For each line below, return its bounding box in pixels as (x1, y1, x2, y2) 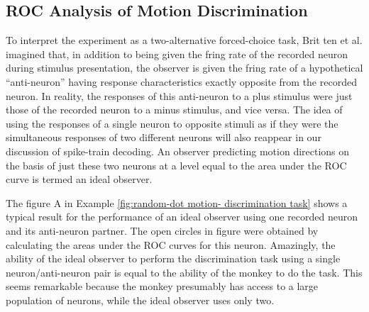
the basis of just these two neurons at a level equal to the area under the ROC (6, 157, 347, 172)
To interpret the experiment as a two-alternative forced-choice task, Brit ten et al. (6, 33, 363, 48)
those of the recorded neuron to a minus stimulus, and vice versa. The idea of (6, 102, 343, 117)
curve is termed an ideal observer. (6, 172, 153, 186)
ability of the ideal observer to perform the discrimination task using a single (6, 251, 341, 266)
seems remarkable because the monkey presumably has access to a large (6, 279, 319, 294)
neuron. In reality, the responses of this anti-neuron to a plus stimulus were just (6, 88, 353, 103)
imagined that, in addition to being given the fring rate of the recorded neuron (6, 46, 348, 61)
